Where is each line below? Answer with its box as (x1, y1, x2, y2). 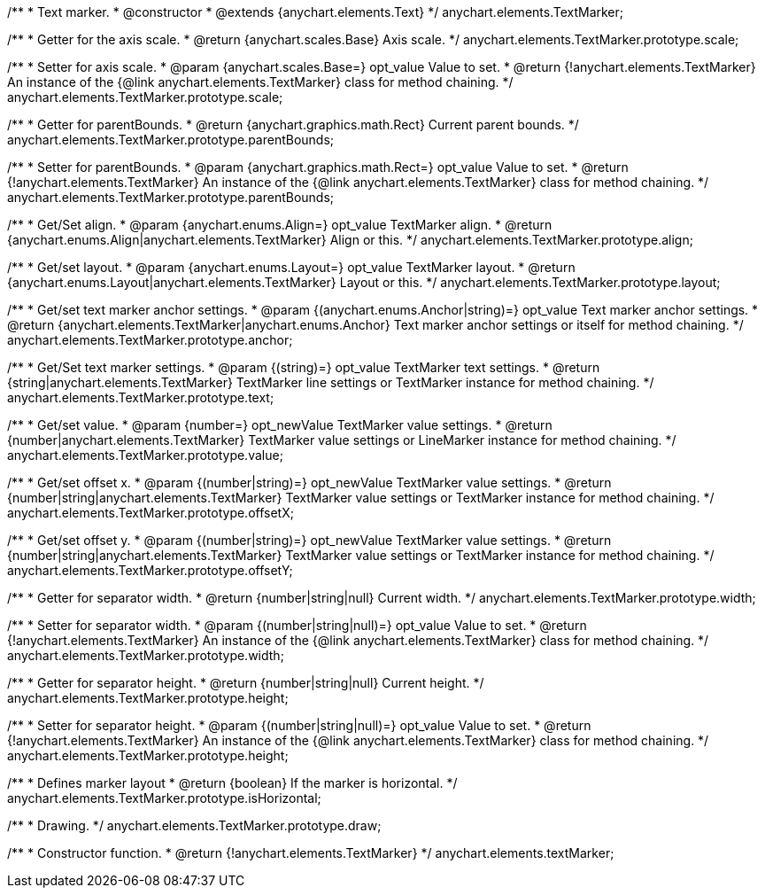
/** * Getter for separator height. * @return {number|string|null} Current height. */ (7, 675, 484, 690)
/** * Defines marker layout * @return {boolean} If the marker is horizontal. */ (7, 775, 458, 790)
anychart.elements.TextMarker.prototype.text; (7, 390, 274, 405)
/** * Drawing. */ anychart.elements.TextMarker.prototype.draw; (7, 818, 382, 833)
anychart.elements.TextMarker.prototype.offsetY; (7, 563, 293, 578)
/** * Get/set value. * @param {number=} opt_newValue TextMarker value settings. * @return (7, 417, 552, 432)
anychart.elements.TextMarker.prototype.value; (7, 447, 283, 463)
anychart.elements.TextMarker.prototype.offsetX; (7, 505, 294, 520)
